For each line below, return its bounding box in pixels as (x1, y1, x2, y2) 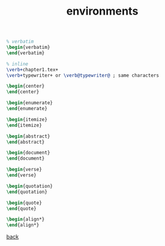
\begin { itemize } (6, 116, 47, 122)
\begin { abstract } (6, 133, 51, 139)
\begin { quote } (6, 200, 43, 206)
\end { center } (6, 89, 40, 95)
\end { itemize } (6, 122, 43, 128)
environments (66, 4, 139, 18)
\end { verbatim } (6, 50, 45, 56)
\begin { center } (6, 83, 45, 90)
